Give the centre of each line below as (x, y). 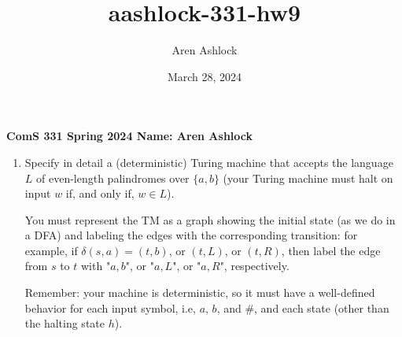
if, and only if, (100, 193)
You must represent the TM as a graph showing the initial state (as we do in (210, 219)
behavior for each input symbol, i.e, (110, 307)
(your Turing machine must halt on (308, 178)
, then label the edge (331, 250)
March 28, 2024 (205, 76)
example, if (51, 250)
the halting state (65, 323)
